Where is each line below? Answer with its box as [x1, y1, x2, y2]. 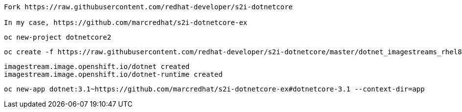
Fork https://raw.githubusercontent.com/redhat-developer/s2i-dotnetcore [4, 3, 293, 11]
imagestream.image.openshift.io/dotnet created [4, 63, 190, 70]
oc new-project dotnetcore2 [4, 33, 112, 41]
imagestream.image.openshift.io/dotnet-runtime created [4, 70, 223, 78]
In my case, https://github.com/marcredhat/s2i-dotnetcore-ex [4, 19, 248, 26]
